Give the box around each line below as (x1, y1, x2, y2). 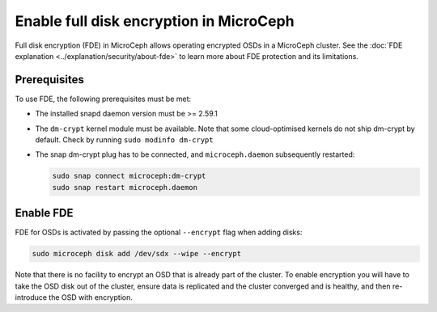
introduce (15, 293, 48, 302)
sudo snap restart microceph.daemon (52, 183, 198, 192)
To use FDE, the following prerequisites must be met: (15, 94, 192, 103)
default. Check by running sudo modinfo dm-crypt (35, 135, 214, 145)
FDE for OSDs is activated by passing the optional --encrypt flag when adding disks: (15, 227, 303, 238)
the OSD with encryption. (49, 293, 133, 302)
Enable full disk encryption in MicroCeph (15, 12, 295, 30)
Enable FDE (15, 206, 74, 220)
